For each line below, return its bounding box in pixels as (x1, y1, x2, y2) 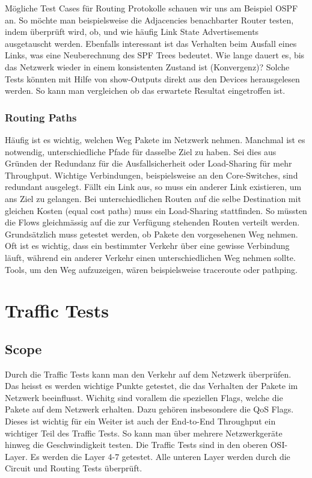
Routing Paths (5, 109, 77, 124)
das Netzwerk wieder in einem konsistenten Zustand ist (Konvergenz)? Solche (5, 60, 290, 73)
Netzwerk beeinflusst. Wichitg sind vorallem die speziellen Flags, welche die (5, 391, 283, 403)
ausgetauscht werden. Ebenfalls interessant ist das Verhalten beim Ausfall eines (5, 37, 297, 49)
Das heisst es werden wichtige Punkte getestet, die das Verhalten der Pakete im (5, 379, 298, 392)
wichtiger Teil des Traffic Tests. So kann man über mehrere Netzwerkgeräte (5, 426, 283, 439)
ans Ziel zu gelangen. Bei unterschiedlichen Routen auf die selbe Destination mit (5, 192, 301, 204)
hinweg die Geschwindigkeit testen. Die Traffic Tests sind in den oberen (5, 438, 268, 451)
